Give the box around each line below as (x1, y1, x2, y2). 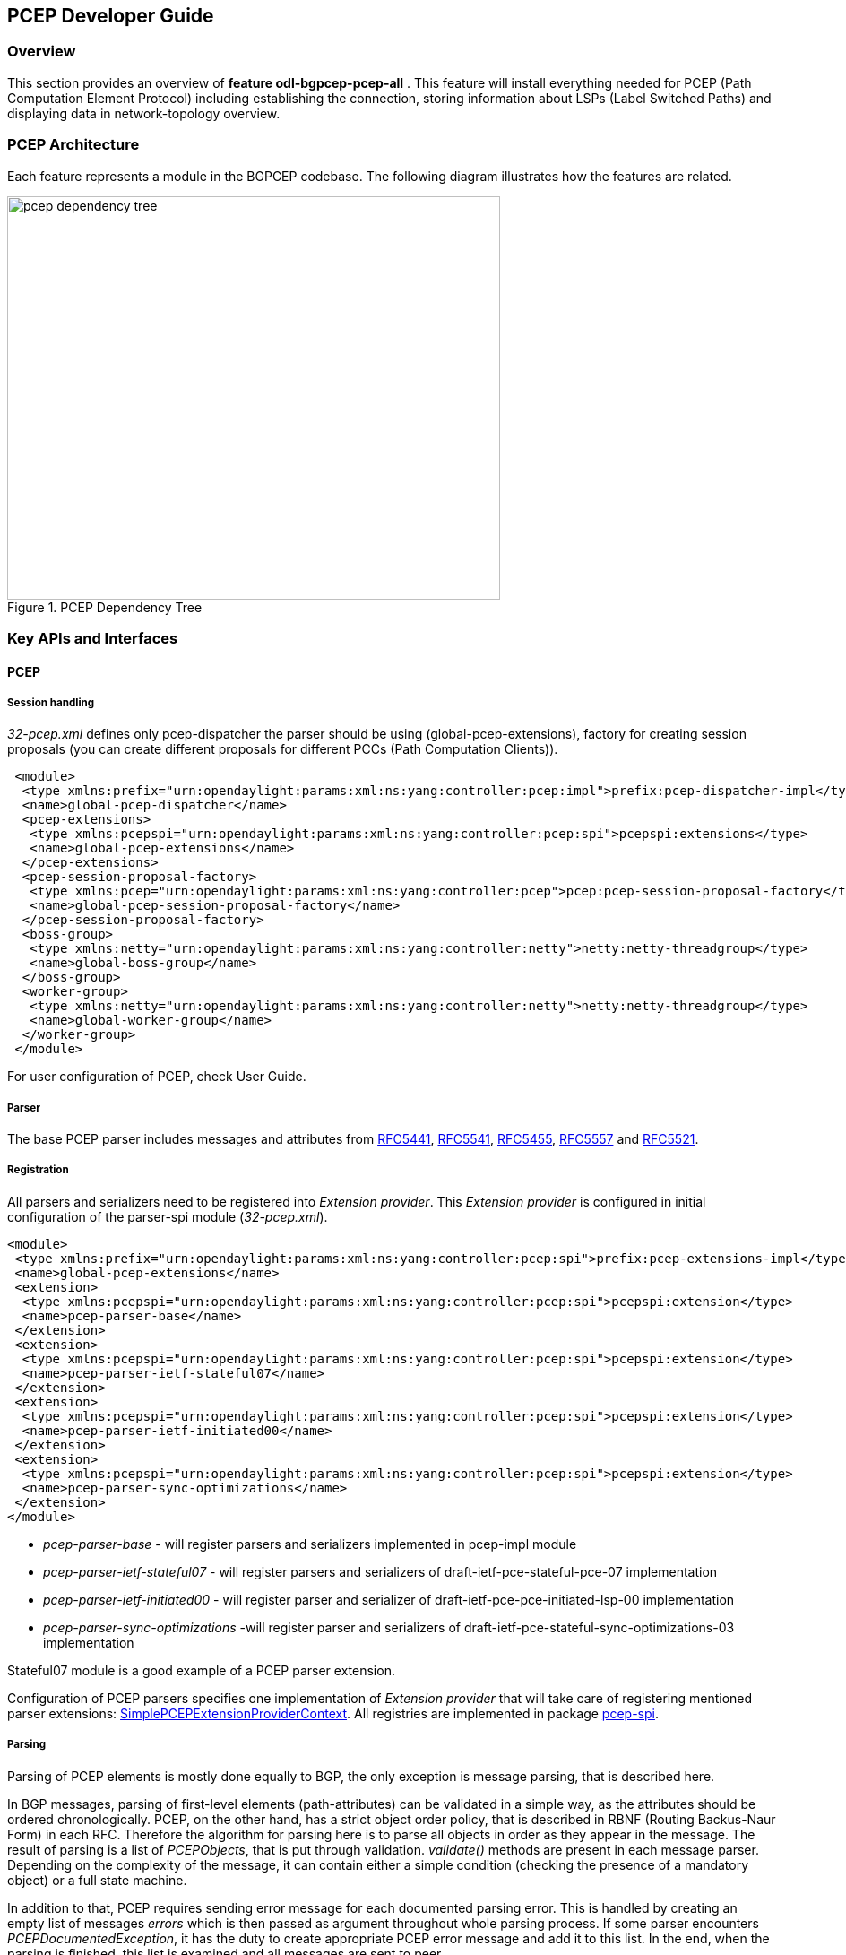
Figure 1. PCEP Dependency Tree (7, 599, 203, 615)
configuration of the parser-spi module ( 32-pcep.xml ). (7, 1208, 328, 1224)
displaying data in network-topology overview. (7, 105, 281, 121)
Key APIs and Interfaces (7, 628, 178, 647)
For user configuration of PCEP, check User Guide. (7, 1068, 306, 1085)
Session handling (7, 696, 95, 709)
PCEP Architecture (7, 135, 140, 154)
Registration (7, 1163, 69, 1177)
